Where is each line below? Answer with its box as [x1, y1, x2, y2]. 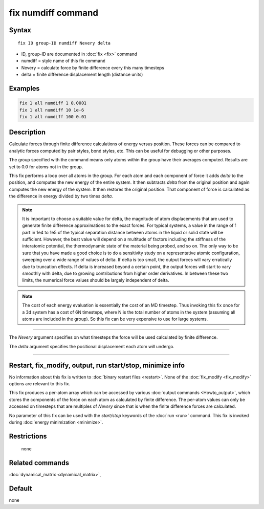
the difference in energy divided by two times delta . [9, 193, 113, 199]
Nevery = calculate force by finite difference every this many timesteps [21, 65, 165, 70]
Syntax [9, 26, 31, 34]
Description [9, 128, 46, 136]
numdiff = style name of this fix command [21, 58, 106, 64]
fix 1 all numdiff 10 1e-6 [19, 107, 84, 112]
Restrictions [9, 432, 47, 440]
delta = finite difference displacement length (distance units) [21, 71, 143, 78]
